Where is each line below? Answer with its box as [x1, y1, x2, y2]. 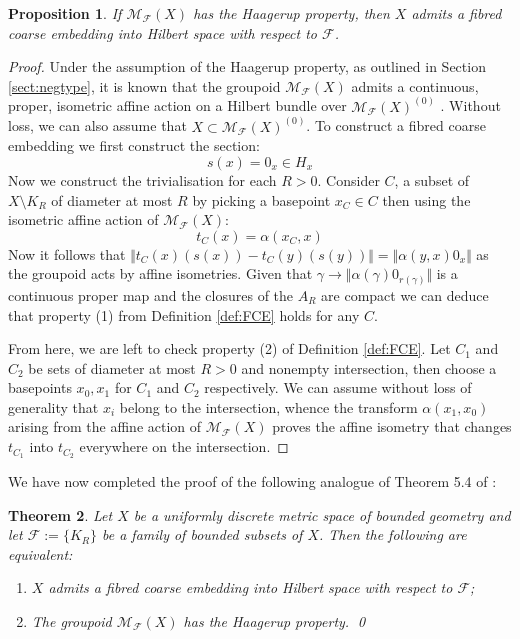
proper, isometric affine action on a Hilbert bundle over [8, 95, 347, 116]
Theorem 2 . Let [8, 504, 113, 525]
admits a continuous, [351, 75, 479, 96]
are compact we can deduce [321, 284, 489, 305]
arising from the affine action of [8, 416, 202, 437]
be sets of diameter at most [28, 357, 196, 378]
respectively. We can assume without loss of [204, 377, 472, 398]
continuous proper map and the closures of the [8, 284, 294, 305]
